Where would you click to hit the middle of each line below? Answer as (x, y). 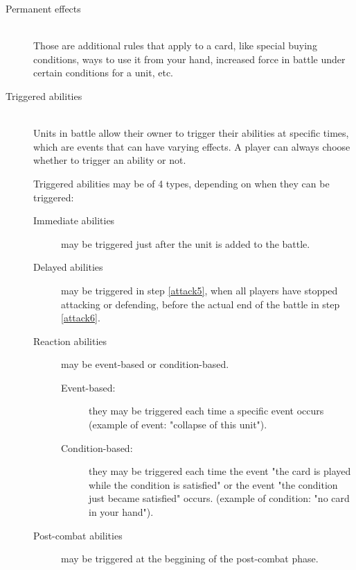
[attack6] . (81, 318)
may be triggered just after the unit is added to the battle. (186, 243)
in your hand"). (121, 512)
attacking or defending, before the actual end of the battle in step (201, 304)
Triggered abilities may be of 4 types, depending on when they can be (181, 183)
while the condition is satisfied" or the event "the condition (213, 484)
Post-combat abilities (78, 535)
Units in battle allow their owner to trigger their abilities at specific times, (191, 133)
